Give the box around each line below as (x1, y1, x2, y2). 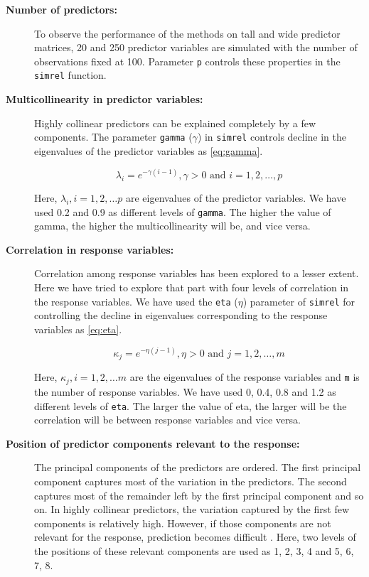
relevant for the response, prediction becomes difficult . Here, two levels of (34, 529, 356, 544)
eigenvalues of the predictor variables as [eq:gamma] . (34, 143, 263, 158)
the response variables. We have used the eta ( (34, 293, 238, 308)
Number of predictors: (6, 2, 117, 16)
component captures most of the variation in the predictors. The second (34, 473, 347, 488)
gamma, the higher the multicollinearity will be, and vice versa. (34, 218, 311, 233)
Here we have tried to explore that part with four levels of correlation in (34, 280, 349, 295)
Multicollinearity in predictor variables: (6, 92, 203, 107)
